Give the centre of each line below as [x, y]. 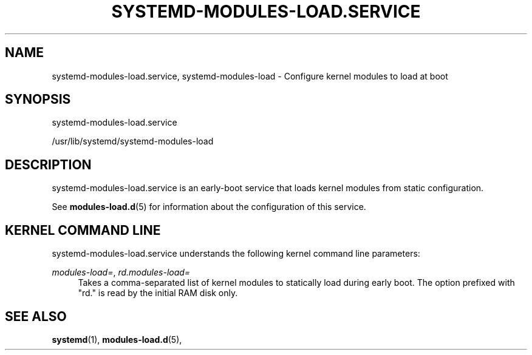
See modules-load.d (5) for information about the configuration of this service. [209, 207]
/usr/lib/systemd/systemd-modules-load [133, 141]
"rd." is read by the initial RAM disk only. [158, 293]
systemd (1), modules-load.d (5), [117, 339]
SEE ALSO [36, 316]
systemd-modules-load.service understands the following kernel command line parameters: [236, 254]
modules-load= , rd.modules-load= [121, 272]
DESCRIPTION [48, 164]
